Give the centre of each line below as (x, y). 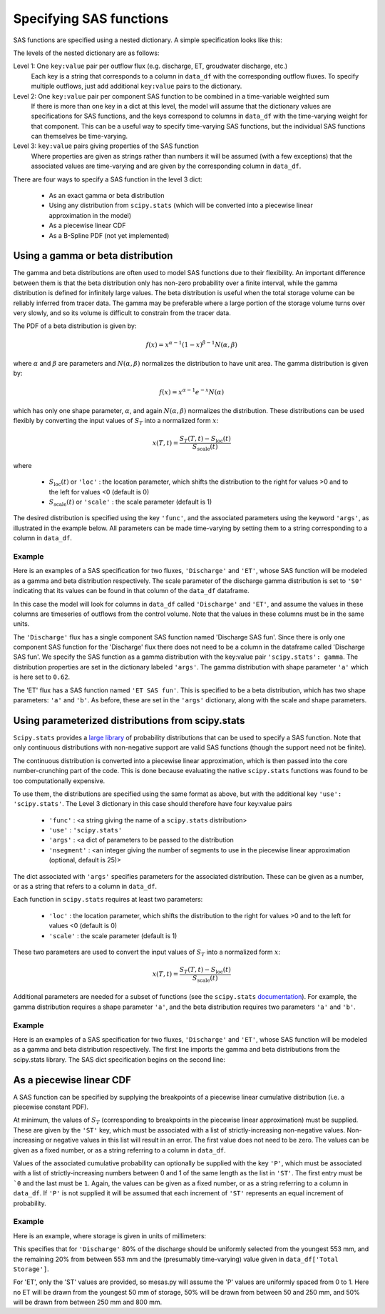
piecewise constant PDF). (51, 1107)
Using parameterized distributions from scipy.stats (129, 721)
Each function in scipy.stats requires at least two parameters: (108, 900)
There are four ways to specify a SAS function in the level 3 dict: (108, 179)
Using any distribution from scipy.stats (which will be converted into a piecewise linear (181, 205)
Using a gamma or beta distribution (93, 256)
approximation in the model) (90, 215)
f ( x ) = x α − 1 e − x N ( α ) (192, 391)
